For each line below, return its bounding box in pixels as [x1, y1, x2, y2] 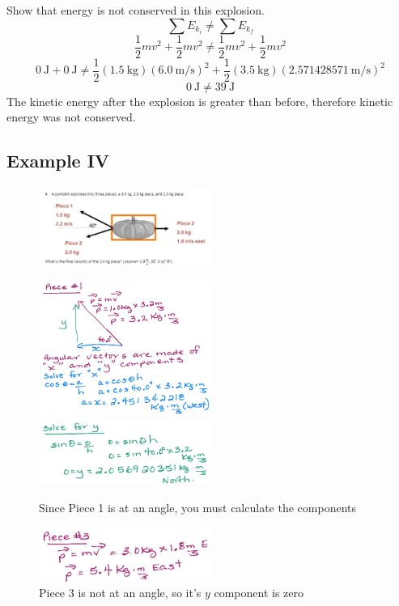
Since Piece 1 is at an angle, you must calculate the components [39, 498, 356, 515]
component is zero [214, 584, 304, 601]
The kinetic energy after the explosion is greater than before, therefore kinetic [6, 92, 393, 109]
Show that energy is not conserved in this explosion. [6, 2, 265, 18]
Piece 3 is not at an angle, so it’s [39, 584, 202, 601]
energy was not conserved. [6, 108, 136, 125]
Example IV [6, 148, 110, 173]
